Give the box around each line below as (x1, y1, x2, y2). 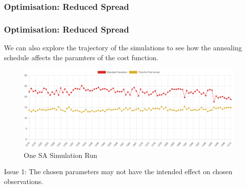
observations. (4, 176, 44, 186)
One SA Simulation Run (24, 150, 98, 160)
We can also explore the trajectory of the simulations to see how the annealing (4, 42, 242, 53)
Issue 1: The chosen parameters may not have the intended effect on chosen (4, 166, 233, 177)
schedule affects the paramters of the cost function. (4, 52, 158, 62)
